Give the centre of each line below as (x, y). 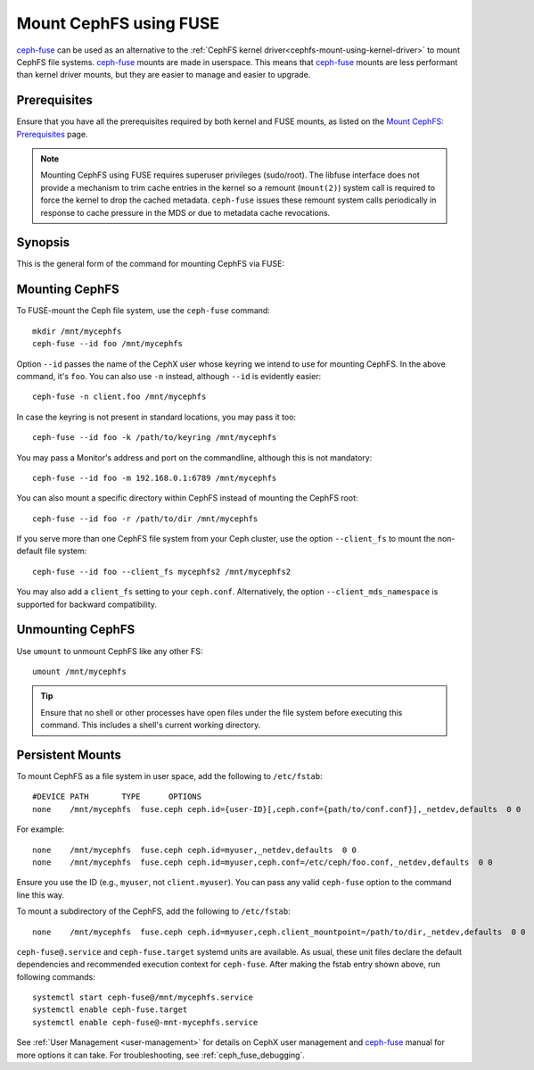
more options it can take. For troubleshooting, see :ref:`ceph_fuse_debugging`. (160, 1055)
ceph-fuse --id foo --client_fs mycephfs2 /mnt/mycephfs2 (162, 572)
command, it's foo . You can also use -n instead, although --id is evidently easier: (168, 376)
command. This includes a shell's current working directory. (151, 725)
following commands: (56, 976)
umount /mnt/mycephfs (79, 671)
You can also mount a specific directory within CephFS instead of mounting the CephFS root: (187, 498)
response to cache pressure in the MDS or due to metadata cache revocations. (185, 212)
